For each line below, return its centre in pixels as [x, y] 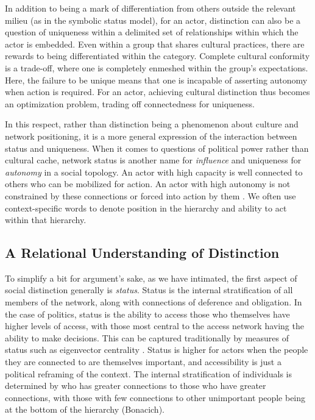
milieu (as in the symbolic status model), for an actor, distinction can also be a [153, 20]
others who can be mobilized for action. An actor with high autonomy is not [148, 184]
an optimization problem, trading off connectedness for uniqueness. [130, 103]
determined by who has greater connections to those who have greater [136, 386]
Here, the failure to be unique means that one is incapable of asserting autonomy [156, 80]
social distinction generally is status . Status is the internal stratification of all [149, 290]
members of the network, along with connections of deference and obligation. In [154, 302]
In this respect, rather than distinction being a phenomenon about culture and [152, 124]
